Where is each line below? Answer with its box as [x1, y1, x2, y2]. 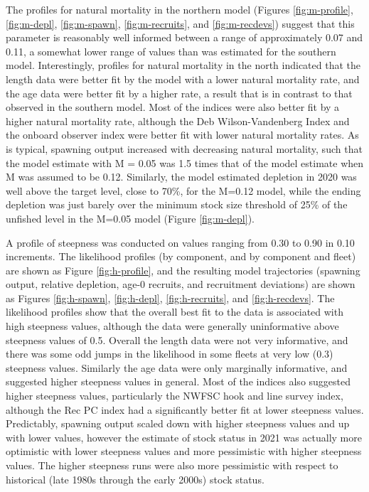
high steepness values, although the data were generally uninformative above [6, 319, 339, 333]
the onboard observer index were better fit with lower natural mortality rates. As [6, 127, 359, 142]
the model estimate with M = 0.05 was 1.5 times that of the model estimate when [6, 155, 364, 170]
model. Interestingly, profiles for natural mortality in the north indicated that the [6, 58, 361, 73]
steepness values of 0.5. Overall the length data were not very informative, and [6, 332, 348, 347]
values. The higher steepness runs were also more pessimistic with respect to [6, 458, 338, 472]
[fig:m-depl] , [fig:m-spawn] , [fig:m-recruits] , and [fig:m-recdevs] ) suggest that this [6, 16, 355, 31]
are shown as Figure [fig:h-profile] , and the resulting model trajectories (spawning [6, 262, 360, 277]
